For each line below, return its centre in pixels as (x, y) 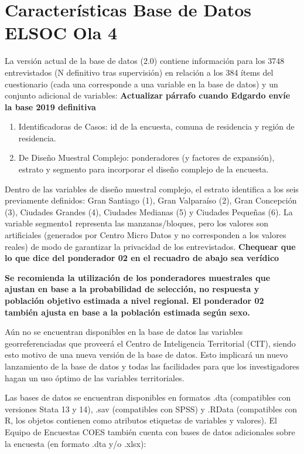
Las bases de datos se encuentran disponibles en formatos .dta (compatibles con (148, 397)
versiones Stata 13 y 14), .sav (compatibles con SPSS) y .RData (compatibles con (151, 409)
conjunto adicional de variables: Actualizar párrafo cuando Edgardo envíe (148, 95)
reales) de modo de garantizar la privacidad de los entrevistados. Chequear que (150, 246)
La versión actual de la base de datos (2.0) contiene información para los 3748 (145, 61)
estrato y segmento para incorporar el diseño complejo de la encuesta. (144, 169)
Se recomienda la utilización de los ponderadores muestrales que (138, 277)
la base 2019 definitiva (50, 106)
